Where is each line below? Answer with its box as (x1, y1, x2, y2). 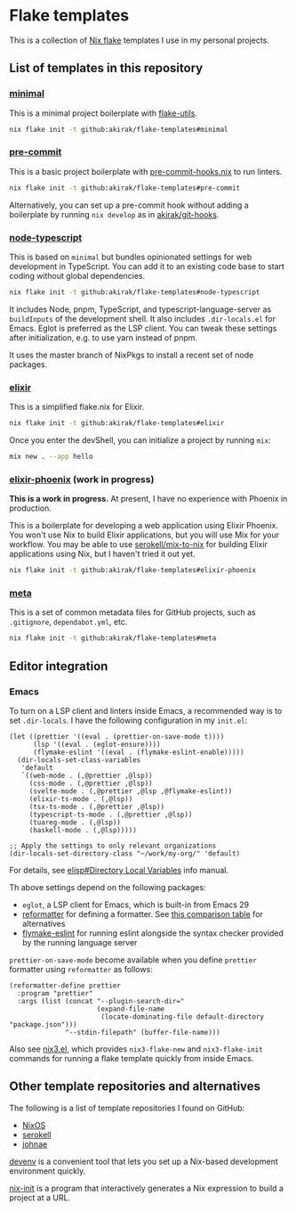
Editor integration (9, 659, 108, 674)
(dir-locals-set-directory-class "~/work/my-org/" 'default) (9, 848, 241, 858)
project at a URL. (9, 1192, 71, 1203)
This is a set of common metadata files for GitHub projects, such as (9, 607, 256, 618)
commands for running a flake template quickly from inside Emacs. (9, 1052, 254, 1063)
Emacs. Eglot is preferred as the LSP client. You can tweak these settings (9, 323, 277, 333)
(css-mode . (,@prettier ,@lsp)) (28, 779, 153, 788)
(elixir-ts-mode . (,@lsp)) (28, 794, 133, 803)
